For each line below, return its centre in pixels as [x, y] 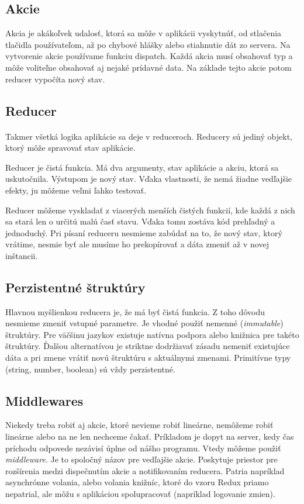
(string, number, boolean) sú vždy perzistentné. [90, 369]
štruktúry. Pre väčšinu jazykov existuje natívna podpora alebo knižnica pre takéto [152, 334]
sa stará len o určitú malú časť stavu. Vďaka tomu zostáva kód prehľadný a [140, 221]
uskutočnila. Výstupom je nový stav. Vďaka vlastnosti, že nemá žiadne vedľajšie [149, 179]
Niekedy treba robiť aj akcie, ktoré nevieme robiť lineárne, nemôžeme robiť [139, 425]
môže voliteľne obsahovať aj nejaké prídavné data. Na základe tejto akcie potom [148, 67]
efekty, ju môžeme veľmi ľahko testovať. [76, 190]
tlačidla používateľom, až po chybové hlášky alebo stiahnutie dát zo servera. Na [148, 44]
